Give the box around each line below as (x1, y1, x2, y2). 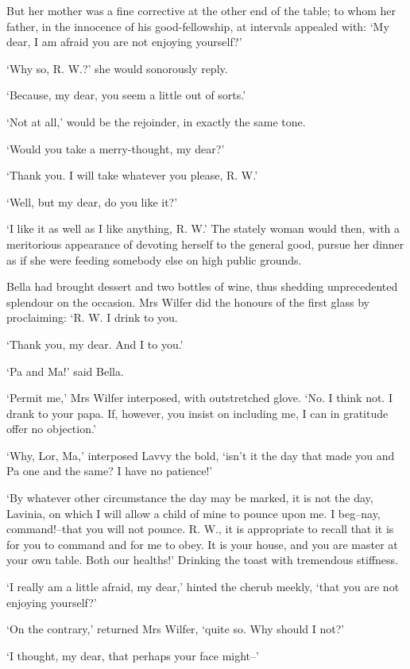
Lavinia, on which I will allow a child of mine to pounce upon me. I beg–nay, (6, 505, 381, 521)
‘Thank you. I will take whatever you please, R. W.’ (6, 167, 258, 184)
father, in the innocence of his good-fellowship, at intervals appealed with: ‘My (6, 17, 389, 34)
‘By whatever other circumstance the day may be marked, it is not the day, (6, 489, 373, 506)
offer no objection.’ (6, 420, 96, 437)
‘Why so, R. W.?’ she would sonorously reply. (6, 60, 228, 76)
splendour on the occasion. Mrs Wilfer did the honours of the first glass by (6, 293, 369, 310)
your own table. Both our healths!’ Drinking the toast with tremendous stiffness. (6, 551, 398, 568)
